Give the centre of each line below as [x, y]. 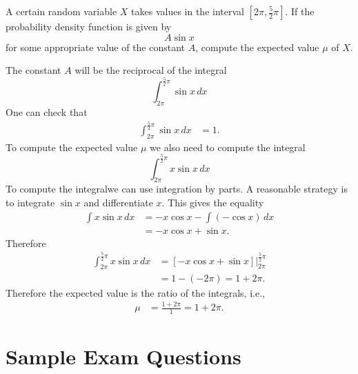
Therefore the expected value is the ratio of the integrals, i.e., [135, 292]
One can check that [47, 111]
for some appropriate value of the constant [96, 47]
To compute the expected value [72, 147]
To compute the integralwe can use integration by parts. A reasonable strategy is [177, 189]
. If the [300, 11]
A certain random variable [61, 11]
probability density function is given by [89, 26]
